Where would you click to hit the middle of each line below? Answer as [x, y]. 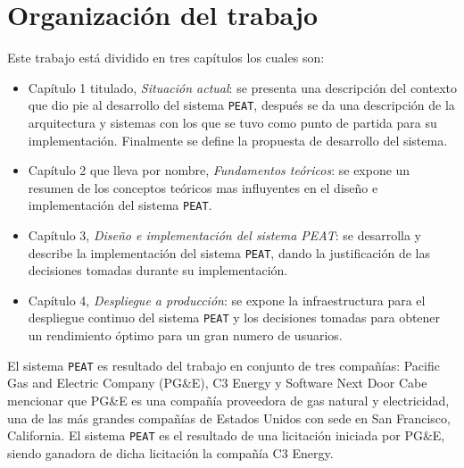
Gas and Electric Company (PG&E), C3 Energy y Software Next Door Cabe [217, 383]
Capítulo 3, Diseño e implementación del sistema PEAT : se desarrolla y [224, 235]
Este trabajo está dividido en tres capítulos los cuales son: [166, 58]
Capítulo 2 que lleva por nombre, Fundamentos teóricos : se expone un [219, 170]
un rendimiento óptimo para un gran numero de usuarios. [185, 335]
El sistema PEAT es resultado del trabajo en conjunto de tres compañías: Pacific [224, 365]
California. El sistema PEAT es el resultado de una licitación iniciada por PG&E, [226, 435]
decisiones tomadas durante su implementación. [158, 270]
